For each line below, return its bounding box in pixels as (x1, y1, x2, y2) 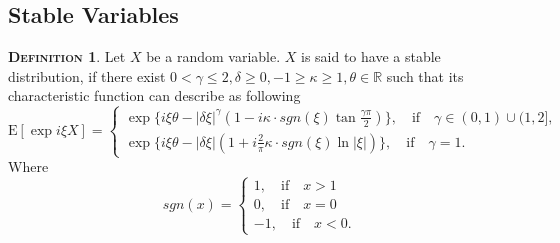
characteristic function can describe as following (8, 85, 301, 106)
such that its (386, 65, 464, 86)
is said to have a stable (300, 46, 441, 67)
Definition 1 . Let (8, 46, 126, 67)
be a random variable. (146, 46, 281, 67)
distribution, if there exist (8, 65, 166, 86)
